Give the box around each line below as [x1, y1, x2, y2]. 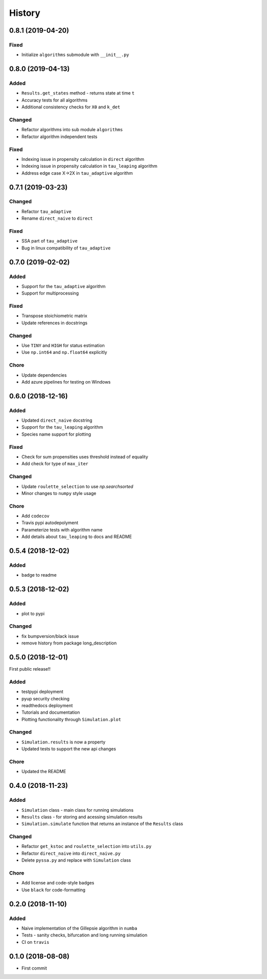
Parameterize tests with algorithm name [21, 527, 103, 533]
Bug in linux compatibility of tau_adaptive [21, 245, 111, 251]
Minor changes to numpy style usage [21, 490, 96, 496]
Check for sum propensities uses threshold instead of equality [21, 454, 148, 460]
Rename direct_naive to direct [21, 215, 93, 221]
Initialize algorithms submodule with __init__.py [21, 52, 130, 58]
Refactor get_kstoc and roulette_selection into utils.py [21, 843, 152, 849]
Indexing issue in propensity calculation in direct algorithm [21, 156, 144, 162]
